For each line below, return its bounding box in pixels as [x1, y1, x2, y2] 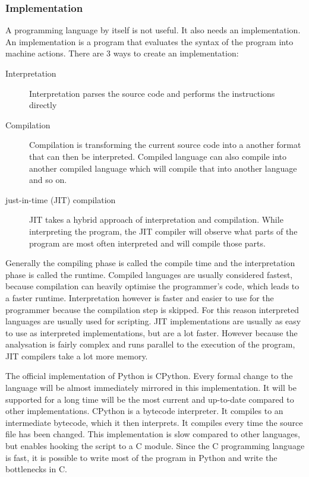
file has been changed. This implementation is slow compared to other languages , [5, 428, 300, 440]
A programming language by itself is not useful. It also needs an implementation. [5, 24, 301, 36]
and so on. [29, 173, 67, 186]
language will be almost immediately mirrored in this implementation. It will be [5, 381, 297, 394]
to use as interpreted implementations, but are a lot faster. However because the [5, 326, 298, 339]
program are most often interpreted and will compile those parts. [29, 236, 266, 249]
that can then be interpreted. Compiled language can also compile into [29, 150, 286, 162]
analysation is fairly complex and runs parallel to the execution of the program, [5, 338, 295, 350]
